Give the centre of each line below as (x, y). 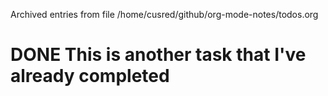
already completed (90, 76)
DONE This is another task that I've (158, 55)
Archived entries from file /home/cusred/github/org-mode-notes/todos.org (164, 14)
